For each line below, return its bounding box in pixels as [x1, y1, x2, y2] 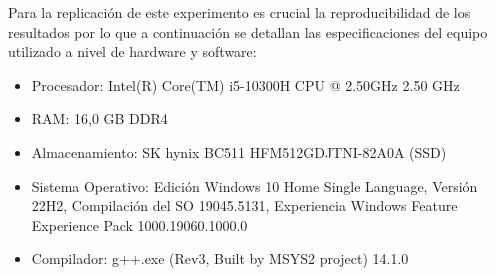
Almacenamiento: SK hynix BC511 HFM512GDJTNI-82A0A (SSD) [31, 141, 447, 162]
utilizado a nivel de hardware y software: [8, 41, 257, 62]
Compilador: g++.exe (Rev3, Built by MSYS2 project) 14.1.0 [31, 248, 409, 269]
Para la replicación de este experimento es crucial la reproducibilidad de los [8, 2, 471, 22]
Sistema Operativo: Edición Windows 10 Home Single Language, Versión [31, 175, 478, 196]
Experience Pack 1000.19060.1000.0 [31, 214, 248, 235]
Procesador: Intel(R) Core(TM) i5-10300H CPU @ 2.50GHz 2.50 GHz [31, 74, 460, 95]
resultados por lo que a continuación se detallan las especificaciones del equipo [8, 21, 488, 42]
